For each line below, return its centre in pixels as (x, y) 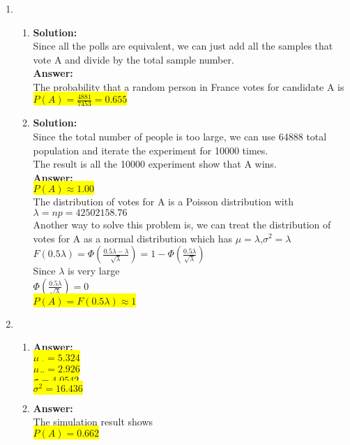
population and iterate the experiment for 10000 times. (151, 150)
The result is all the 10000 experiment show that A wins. (155, 164)
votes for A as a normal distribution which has (133, 238)
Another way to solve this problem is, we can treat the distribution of (182, 224)
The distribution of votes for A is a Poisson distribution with (163, 202)
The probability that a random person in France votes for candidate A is (189, 86)
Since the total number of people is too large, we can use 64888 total (180, 136)
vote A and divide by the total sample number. (134, 59)
